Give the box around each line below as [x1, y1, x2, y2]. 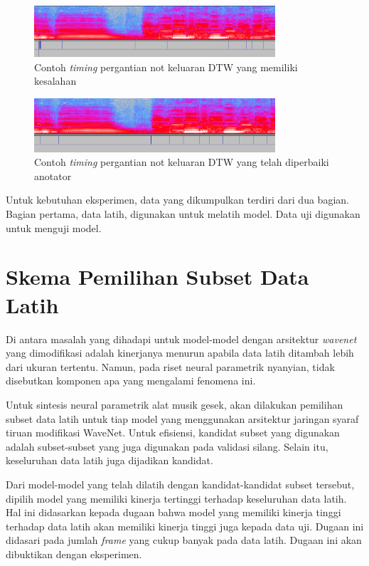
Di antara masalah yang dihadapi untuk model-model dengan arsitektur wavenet [6, 331, 357, 346]
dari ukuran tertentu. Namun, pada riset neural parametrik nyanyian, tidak [6, 359, 335, 374]
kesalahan [34, 73, 77, 88]
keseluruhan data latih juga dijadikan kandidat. [6, 453, 213, 468]
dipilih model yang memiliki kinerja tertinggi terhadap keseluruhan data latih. [6, 491, 347, 505]
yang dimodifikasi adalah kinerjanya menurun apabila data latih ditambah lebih [6, 345, 354, 360]
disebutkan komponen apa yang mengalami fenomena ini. [6, 373, 256, 388]
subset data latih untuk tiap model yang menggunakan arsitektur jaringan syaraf [6, 411, 359, 426]
